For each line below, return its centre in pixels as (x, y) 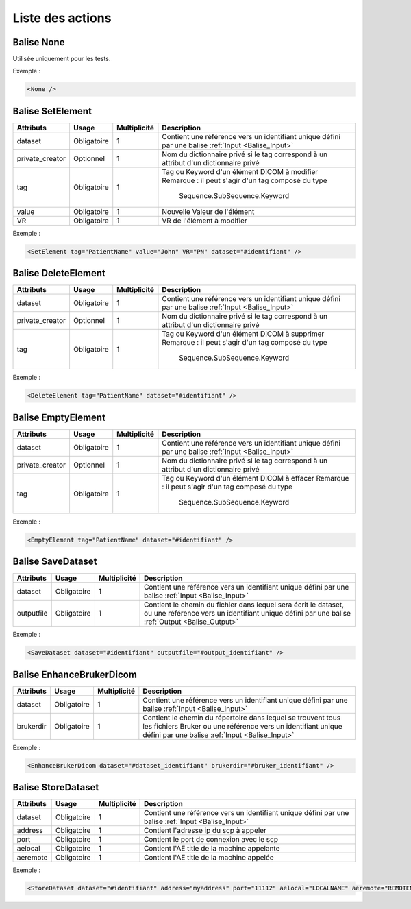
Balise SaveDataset (55, 562)
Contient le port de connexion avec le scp (211, 840)
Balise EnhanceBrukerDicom (75, 674)
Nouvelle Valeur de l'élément (208, 211)
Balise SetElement (52, 111)
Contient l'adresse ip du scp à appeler (206, 831)
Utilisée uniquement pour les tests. (62, 59)
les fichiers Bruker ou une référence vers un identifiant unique (242, 726)
